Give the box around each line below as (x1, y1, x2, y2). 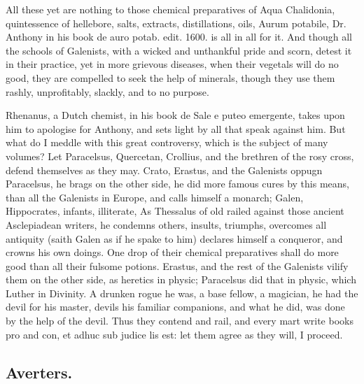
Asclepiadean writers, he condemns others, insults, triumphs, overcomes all (6, 217, 327, 232)
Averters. (6, 361, 73, 383)
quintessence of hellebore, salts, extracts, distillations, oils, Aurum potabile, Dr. (6, 15, 346, 30)
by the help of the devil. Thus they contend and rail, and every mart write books (6, 313, 353, 328)
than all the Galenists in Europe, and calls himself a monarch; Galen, (6, 190, 304, 204)
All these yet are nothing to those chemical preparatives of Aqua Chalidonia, (6, 2, 335, 16)
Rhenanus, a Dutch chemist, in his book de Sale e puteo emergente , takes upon (6, 108, 345, 122)
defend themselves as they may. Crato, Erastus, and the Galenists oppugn (6, 162, 323, 177)
